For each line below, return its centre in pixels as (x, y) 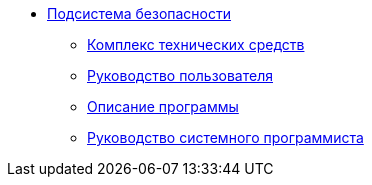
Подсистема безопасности (139, 13)
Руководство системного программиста (225, 137)
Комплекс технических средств (196, 44)
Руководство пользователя (180, 75)
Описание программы (163, 106)
